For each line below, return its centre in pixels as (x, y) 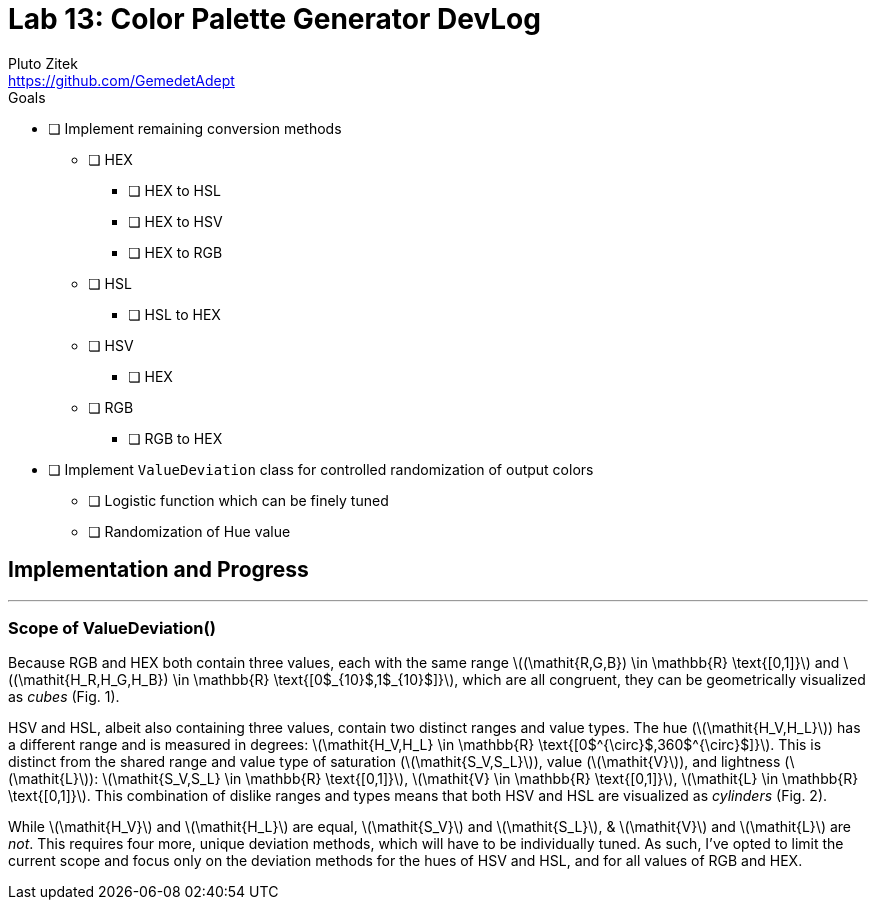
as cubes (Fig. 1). (64, 697)
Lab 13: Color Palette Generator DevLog (274, 19)
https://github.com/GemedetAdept (121, 80)
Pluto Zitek (43, 63)
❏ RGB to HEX (175, 438)
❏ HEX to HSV (175, 221)
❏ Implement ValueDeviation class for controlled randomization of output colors (321, 469)
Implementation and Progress (158, 570)
